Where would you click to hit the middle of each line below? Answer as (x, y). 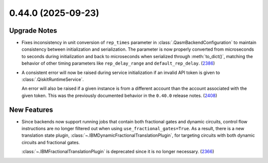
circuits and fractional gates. (51, 142)
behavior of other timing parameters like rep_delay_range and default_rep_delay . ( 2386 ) (118, 63)
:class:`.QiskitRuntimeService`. (53, 80)
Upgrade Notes (33, 31)
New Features (31, 110)
